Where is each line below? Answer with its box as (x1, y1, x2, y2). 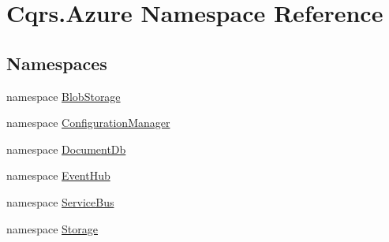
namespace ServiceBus (6, 193, 114, 210)
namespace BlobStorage (6, 87, 121, 104)
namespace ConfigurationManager (6, 114, 170, 131)
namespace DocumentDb (6, 140, 126, 157)
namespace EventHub (6, 167, 110, 184)
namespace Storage (6, 220, 98, 236)
